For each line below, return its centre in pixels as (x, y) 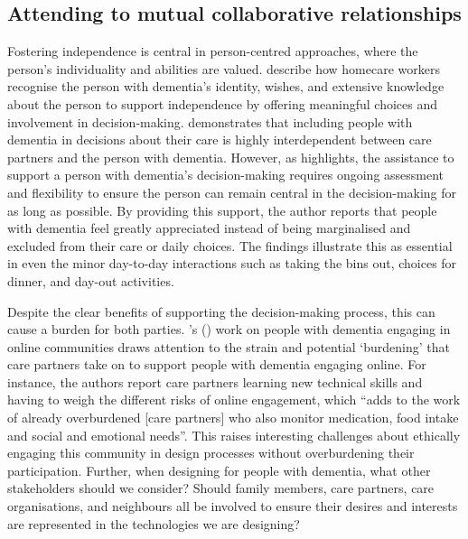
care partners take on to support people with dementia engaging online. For (217, 364)
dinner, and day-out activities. (91, 280)
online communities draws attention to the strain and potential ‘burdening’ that (229, 346)
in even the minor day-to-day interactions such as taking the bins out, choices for (232, 263)
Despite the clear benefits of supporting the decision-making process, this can (221, 311)
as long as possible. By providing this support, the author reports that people (222, 210)
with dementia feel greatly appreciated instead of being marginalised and (209, 228)
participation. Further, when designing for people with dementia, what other (219, 470)
